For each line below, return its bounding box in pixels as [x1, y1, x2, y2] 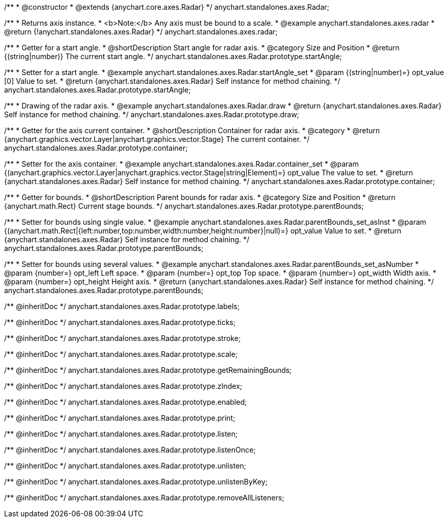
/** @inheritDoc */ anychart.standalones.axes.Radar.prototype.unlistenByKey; [4, 477, 268, 486]
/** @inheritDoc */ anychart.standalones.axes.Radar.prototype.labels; [4, 302, 240, 311]
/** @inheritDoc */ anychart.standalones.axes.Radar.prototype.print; [4, 413, 235, 422]
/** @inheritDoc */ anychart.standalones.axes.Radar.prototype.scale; [4, 350, 238, 358]
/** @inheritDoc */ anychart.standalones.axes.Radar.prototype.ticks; [4, 318, 236, 327]
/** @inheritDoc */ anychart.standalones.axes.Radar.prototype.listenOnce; [4, 445, 256, 454]
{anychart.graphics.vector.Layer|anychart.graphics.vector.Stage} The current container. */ [4, 135, 310, 143]
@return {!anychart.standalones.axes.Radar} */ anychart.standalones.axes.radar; [4, 27, 278, 36]
